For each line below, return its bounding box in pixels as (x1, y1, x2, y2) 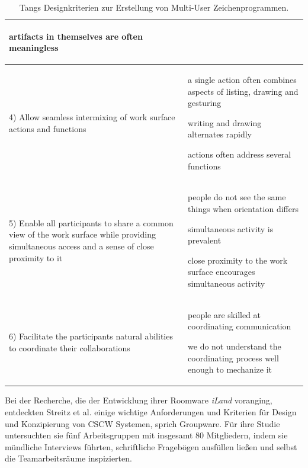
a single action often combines (188, 73, 297, 86)
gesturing (188, 97, 222, 109)
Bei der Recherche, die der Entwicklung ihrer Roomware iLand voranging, (5, 394, 272, 406)
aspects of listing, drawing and (188, 85, 299, 97)
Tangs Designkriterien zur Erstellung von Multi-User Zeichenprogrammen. (19, 1, 289, 13)
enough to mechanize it (188, 363, 272, 376)
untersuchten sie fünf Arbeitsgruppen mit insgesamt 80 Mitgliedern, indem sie (5, 429, 288, 441)
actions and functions (9, 122, 86, 134)
